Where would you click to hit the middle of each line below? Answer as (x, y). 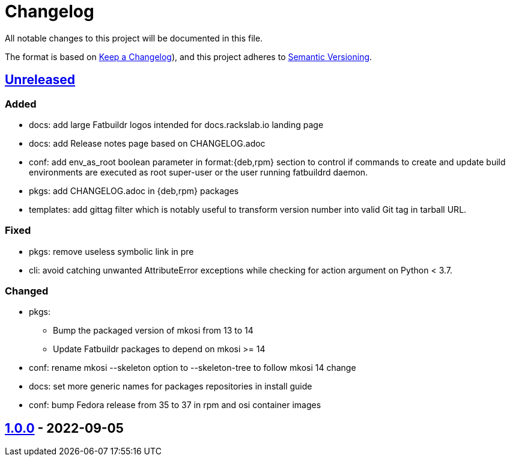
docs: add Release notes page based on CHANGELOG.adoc (147, 143)
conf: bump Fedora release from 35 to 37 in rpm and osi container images (175, 405)
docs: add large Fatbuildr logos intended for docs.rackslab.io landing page (176, 124)
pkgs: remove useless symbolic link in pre (111, 251)
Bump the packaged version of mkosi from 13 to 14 (153, 331)
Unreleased (40, 80)
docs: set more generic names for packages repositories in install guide (171, 386)
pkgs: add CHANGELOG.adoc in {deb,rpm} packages (134, 191)
